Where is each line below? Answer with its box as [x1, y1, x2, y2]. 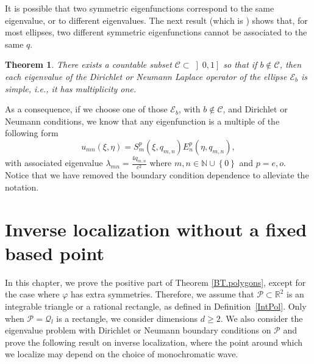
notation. [5, 180, 39, 193]
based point [5, 240, 104, 265]
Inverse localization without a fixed [5, 216, 307, 241]
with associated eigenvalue [5, 156, 103, 169]
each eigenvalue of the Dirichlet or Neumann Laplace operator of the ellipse [5, 70, 287, 82]
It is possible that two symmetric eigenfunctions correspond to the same [5, 2, 274, 14]
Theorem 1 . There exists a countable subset [5, 58, 172, 71]
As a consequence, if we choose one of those [5, 103, 168, 115]
